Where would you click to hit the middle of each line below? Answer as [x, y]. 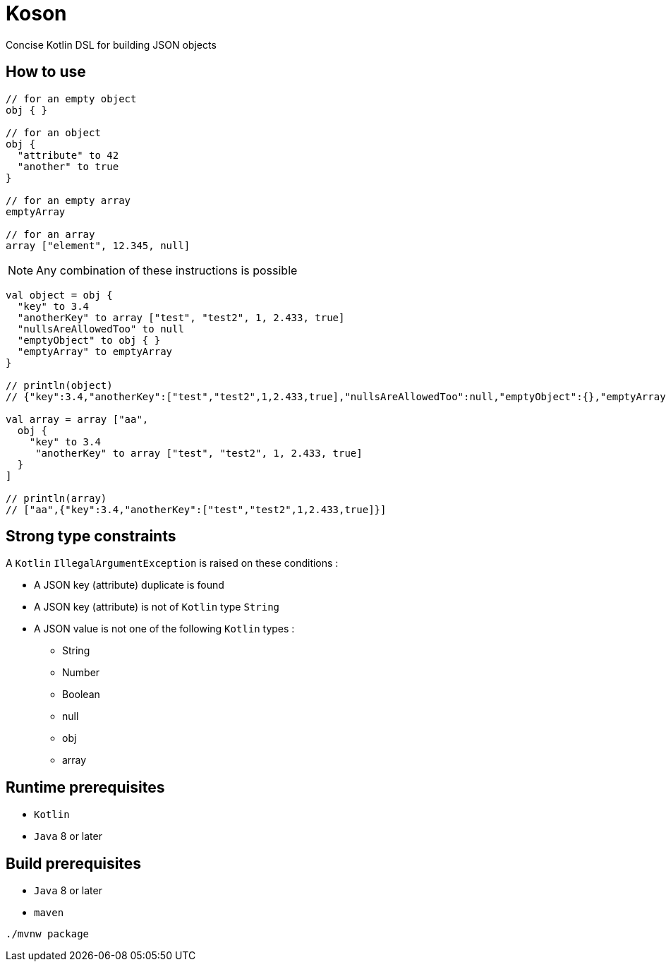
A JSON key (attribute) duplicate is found [129, 585]
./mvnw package [48, 934]
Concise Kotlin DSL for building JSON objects [111, 44]
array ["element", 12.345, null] [98, 245]
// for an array [50, 234]
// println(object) [59, 385]
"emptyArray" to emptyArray [95, 351]
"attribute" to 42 [68, 155]
